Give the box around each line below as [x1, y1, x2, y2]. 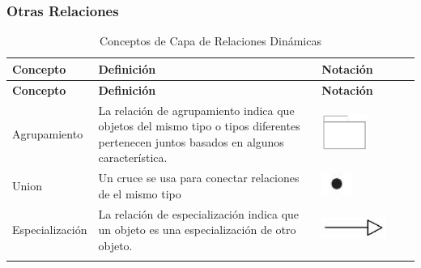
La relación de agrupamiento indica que [98, 101, 295, 118]
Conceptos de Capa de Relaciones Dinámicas [100, 32, 321, 49]
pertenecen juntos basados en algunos [98, 133, 284, 150]
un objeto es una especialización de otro [98, 221, 296, 238]
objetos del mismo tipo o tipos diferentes [98, 117, 300, 134]
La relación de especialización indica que [98, 205, 300, 222]
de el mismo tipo [98, 185, 181, 202]
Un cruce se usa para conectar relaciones [98, 169, 300, 186]
